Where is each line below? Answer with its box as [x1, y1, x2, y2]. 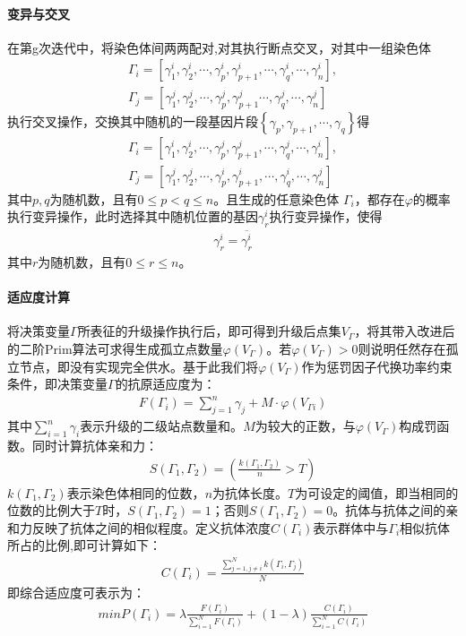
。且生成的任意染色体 [213, 189, 340, 208]
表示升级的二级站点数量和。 [80, 417, 244, 435]
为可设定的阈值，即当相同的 [295, 483, 459, 502]
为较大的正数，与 [255, 417, 356, 435]
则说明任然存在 [358, 339, 446, 358]
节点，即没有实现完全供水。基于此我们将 [19, 357, 258, 375]
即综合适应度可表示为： [7, 582, 145, 601]
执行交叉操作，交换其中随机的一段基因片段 [7, 112, 258, 131]
